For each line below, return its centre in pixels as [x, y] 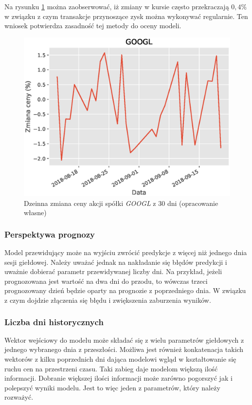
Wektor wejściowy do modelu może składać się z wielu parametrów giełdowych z [124, 340]
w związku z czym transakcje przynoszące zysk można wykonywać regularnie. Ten [126, 16]
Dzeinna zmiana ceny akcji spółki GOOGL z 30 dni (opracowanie [121, 203]
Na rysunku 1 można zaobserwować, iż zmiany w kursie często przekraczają [117, 6]
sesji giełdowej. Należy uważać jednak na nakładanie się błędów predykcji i [116, 262]
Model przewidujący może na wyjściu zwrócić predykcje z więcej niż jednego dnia [126, 252]
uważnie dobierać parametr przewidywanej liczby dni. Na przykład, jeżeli [113, 271]
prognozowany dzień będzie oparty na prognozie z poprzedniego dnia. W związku [125, 290]
